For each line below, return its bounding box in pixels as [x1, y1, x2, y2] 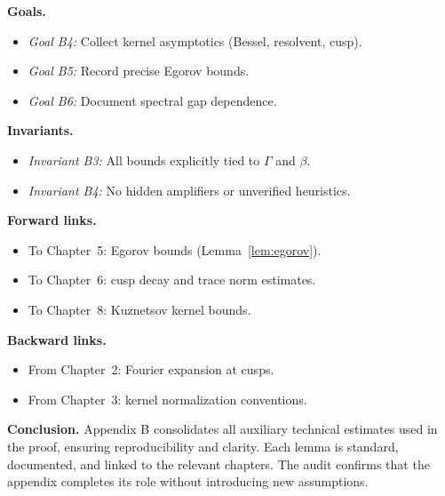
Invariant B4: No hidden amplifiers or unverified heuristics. [28, 180, 351, 199]
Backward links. [7, 330, 107, 348]
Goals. [7, 2, 46, 20]
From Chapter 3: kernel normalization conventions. [28, 389, 307, 408]
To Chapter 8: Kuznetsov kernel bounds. [28, 300, 251, 318]
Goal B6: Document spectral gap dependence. [28, 91, 277, 109]
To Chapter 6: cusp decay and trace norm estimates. [28, 270, 316, 289]
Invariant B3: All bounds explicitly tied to [28, 150, 260, 169]
